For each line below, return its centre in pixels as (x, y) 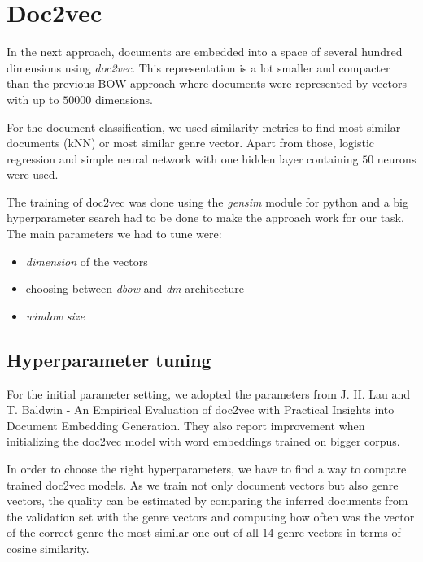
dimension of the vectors (87, 261)
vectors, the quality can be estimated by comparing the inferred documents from (207, 501)
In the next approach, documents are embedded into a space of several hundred (205, 52)
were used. (33, 174)
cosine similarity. (48, 548)
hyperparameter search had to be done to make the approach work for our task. (205, 218)
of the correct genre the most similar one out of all (133, 532)
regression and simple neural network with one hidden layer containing (183, 158)
